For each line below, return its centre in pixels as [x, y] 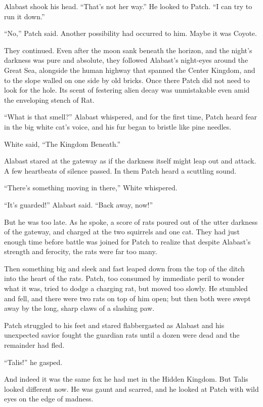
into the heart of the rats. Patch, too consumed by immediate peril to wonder [124, 278]
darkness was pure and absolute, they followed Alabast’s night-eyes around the [126, 60]
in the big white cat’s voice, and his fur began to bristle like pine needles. [118, 126]
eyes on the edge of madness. [49, 399]
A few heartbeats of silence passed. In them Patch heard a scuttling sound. [120, 170]
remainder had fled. [34, 345]
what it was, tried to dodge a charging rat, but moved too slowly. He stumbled [126, 288]
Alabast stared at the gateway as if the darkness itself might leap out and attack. [130, 161]
